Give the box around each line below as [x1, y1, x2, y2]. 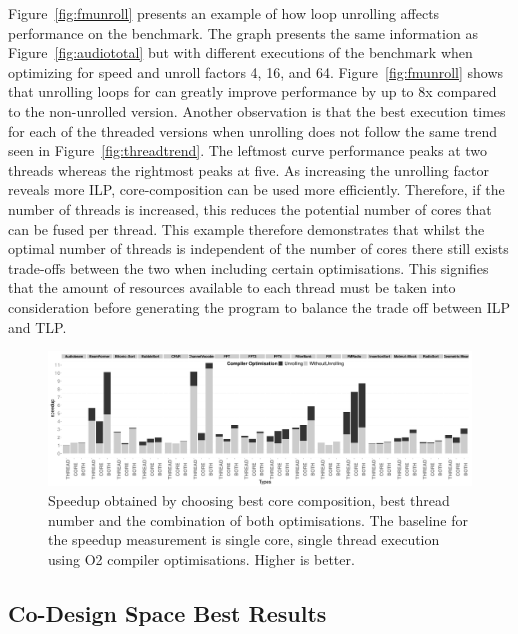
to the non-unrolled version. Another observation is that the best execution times [8, 100, 506, 121]
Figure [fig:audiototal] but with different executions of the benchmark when [8, 42, 473, 63]
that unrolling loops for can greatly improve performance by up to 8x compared [8, 81, 497, 102]
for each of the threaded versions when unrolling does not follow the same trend [8, 120, 497, 141]
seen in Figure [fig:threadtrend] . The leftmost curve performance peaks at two [8, 140, 488, 161]
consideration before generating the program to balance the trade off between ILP [8, 296, 510, 317]
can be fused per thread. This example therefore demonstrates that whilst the [8, 218, 485, 239]
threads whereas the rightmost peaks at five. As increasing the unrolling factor [8, 159, 489, 180]
